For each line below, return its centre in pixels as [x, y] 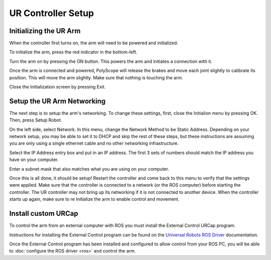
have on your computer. [34, 160]
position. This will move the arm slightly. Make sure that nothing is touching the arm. [96, 77]
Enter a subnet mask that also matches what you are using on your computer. [89, 169]
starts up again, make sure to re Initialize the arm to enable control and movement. [94, 199]
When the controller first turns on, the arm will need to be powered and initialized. [94, 43]
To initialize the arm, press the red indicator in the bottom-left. [73, 52]
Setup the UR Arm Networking [57, 101]
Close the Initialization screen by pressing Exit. [57, 87]
